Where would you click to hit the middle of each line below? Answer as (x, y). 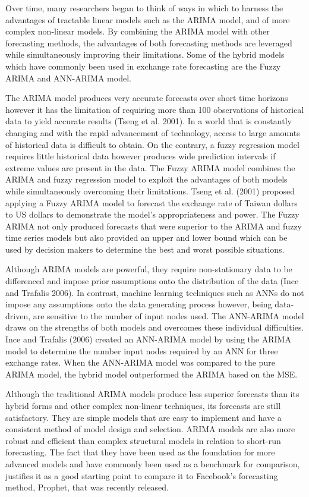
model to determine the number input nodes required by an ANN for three (142, 350)
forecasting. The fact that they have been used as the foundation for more (140, 452)
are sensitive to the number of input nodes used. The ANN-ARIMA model (168, 315)
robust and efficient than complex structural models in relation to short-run (143, 440)
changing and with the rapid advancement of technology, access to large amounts (153, 132)
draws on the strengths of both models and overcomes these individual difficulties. (155, 327)
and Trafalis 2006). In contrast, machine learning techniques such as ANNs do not (155, 292)
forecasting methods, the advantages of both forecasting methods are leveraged (149, 43)
